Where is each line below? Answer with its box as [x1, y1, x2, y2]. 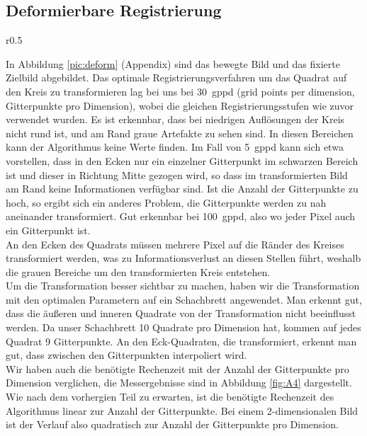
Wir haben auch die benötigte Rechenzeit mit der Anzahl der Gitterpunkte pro [6, 361, 349, 376]
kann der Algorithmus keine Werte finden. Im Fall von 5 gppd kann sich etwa [6, 139, 344, 154]
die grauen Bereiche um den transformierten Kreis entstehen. [6, 264, 271, 279]
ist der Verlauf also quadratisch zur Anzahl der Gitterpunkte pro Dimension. [6, 417, 339, 432]
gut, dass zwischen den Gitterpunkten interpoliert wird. [6, 348, 247, 362]
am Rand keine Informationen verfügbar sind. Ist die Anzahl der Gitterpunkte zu [6, 181, 358, 196]
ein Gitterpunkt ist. [6, 222, 91, 237]
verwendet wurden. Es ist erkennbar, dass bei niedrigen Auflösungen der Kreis [6, 112, 345, 127]
